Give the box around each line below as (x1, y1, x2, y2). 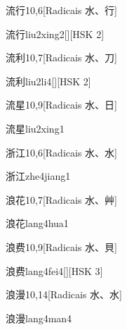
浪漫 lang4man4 (6, 310, 72, 325)
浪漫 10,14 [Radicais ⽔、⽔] (6, 287, 122, 302)
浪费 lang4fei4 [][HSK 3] (6, 263, 103, 278)
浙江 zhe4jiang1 (6, 169, 71, 183)
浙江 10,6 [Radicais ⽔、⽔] (6, 145, 117, 159)
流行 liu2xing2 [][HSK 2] (6, 26, 105, 41)
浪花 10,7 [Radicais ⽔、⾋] (6, 192, 117, 207)
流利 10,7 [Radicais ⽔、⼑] (6, 50, 117, 65)
